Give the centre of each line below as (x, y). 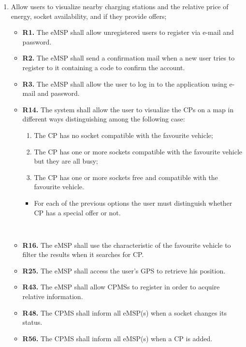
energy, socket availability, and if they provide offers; (89, 16)
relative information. (53, 296)
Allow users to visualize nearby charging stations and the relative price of (120, 6)
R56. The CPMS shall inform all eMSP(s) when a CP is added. (117, 338)
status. (32, 322)
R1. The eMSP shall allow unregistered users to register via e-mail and (128, 32)
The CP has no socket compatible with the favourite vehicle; (123, 135)
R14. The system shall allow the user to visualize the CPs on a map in (128, 109)
